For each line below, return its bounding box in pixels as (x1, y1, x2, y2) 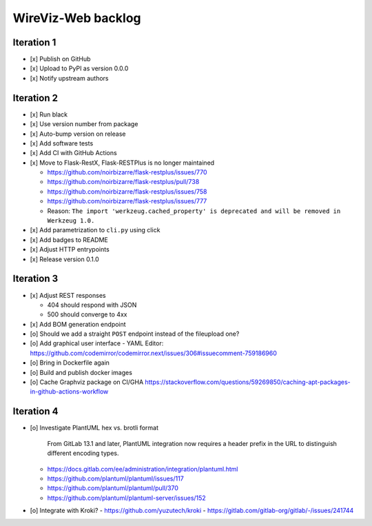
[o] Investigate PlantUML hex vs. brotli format (30, 424, 158, 432)
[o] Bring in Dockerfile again (30, 358, 110, 367)
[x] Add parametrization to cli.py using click (30, 226, 161, 234)
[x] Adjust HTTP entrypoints (30, 245, 110, 254)
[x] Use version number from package (30, 120, 138, 128)
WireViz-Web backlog (12, 10, 141, 26)
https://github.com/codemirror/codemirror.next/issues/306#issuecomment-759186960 (30, 349, 277, 357)
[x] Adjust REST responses (30, 291, 106, 299)
